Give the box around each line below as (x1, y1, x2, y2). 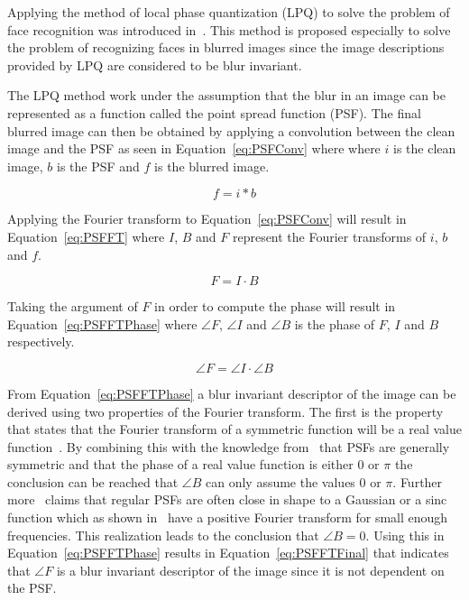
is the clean (393, 139, 456, 158)
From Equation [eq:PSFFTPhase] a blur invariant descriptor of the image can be (7, 383, 456, 402)
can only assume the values (205, 472, 355, 491)
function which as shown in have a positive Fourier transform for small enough (7, 508, 448, 527)
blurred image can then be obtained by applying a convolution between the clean (7, 121, 455, 140)
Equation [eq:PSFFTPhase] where (7, 314, 198, 333)
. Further (392, 472, 443, 491)
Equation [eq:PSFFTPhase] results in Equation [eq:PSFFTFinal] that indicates (7, 543, 449, 562)
